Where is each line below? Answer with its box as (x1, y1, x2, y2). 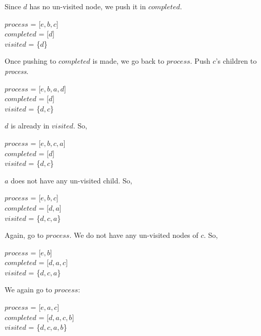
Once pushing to (5, 55, 56, 66)
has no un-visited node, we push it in (29, 1, 146, 11)
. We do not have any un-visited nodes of (69, 230, 198, 240)
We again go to (5, 284, 52, 295)
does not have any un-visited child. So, (11, 175, 132, 185)
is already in (10, 120, 50, 131)
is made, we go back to (92, 55, 165, 66)
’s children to (215, 55, 257, 66)
